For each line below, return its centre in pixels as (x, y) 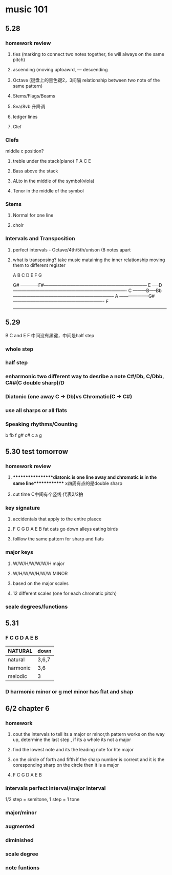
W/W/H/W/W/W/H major (39, 563)
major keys (19, 552)
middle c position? (25, 151)
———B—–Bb (147, 290)
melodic (17, 676)
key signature (23, 508)
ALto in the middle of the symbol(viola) (53, 181)
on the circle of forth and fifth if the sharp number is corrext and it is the (89, 759)
